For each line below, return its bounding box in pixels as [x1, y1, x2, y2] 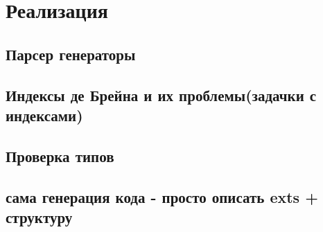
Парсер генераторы [6, 43, 136, 64]
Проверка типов [6, 145, 114, 166]
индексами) [6, 104, 83, 125]
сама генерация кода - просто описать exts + [6, 186, 318, 207]
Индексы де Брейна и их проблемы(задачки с [6, 84, 317, 105]
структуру [6, 206, 73, 227]
